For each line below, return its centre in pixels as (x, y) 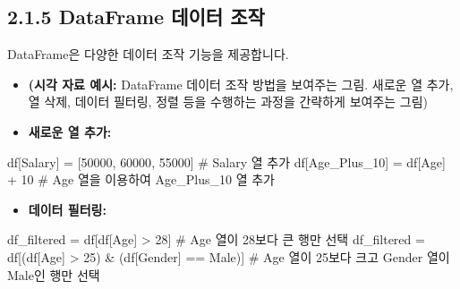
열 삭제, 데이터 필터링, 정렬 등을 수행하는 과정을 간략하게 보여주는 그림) (228, 102)
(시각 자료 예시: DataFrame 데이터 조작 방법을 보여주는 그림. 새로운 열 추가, (241, 84)
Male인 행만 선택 (54, 274)
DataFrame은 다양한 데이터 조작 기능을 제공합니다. (148, 54)
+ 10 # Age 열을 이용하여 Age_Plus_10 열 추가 (141, 179)
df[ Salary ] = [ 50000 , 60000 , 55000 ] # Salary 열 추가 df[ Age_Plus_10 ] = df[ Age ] (226, 161)
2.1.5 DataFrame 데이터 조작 (136, 17)
